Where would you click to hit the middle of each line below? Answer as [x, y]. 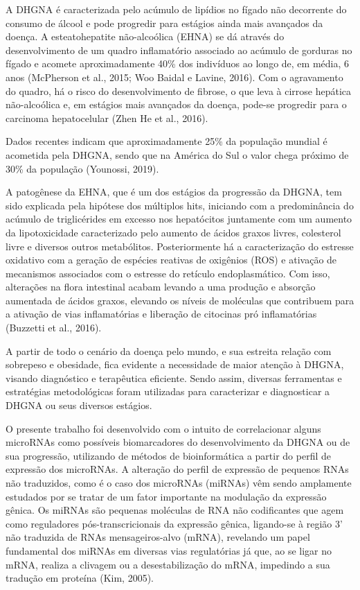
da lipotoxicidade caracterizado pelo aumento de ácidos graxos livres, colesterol [173, 232]
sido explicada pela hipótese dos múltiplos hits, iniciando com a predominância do [180, 205]
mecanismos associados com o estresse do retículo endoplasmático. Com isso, [168, 273]
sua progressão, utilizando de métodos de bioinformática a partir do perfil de [168, 455]
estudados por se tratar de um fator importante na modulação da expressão [166, 496]
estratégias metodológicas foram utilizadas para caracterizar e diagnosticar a [168, 391]
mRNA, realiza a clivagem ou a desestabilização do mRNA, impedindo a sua [168, 564]
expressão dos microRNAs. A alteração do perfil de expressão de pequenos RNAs [177, 469]
